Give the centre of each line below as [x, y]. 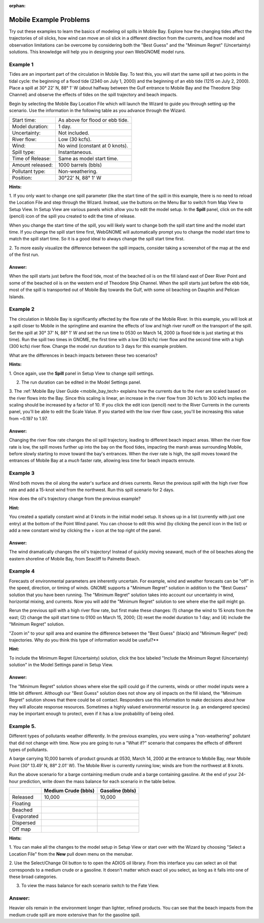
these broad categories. [33, 877]
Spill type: [23, 152]
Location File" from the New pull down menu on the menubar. [71, 854]
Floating [22, 803]
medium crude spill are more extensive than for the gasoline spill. [75, 915]
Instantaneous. [76, 152]
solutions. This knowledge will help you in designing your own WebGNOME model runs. [97, 52]
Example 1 [21, 64]
